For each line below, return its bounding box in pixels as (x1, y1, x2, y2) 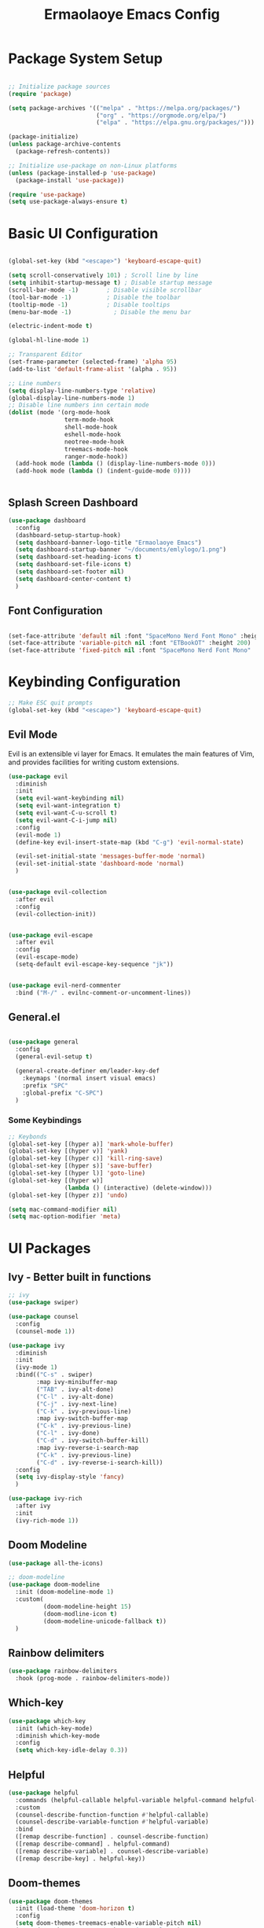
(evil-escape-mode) (15, 953, 79, 961)
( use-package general (8, 1038, 79, 1047)
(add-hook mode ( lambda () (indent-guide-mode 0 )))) (15, 467, 192, 475)
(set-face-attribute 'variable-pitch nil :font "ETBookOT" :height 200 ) (8, 639, 251, 647)
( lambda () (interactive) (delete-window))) (64, 1183, 213, 1192)
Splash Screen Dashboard (8, 495, 138, 509)
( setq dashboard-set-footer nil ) (15, 568, 125, 576)
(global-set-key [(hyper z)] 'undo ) (8, 1191, 128, 1199)
